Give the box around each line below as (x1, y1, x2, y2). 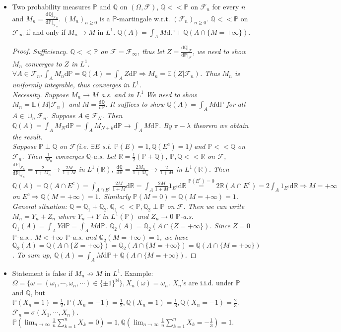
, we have (159, 232, 188, 242)
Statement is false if (12, 267, 72, 278)
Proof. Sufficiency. (12, 46, 68, 56)
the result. (12, 131, 43, 141)
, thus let (137, 46, 164, 56)
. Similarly (98, 191, 131, 201)
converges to (25, 58, 62, 68)
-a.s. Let (91, 151, 116, 161)
